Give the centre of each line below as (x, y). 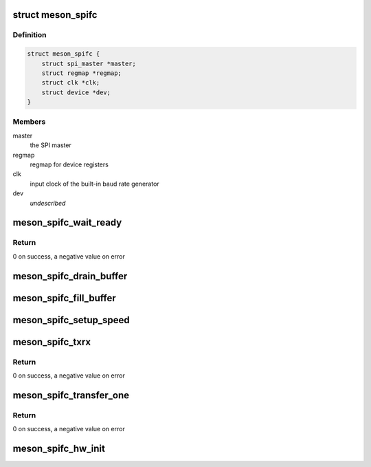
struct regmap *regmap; (81, 73)
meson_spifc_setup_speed (71, 320)
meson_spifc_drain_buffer (70, 276)
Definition (30, 35)
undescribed (48, 203)
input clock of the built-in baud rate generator (94, 184)
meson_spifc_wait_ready (67, 222)
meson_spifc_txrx (52, 341)
